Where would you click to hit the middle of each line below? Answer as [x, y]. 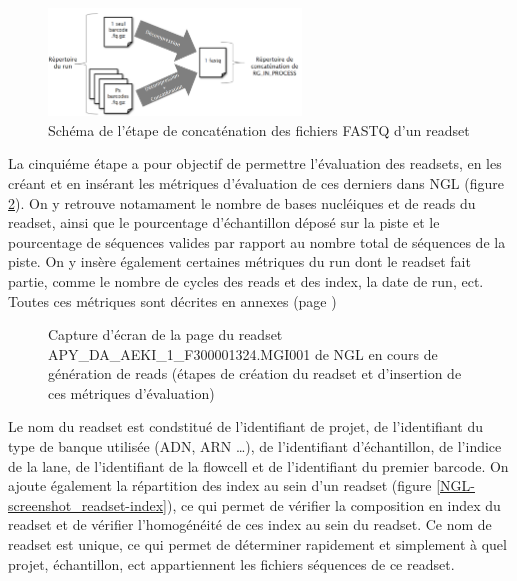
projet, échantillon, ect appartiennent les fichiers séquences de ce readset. [231, 563]
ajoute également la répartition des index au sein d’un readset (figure [220, 485]
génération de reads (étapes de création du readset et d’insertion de [255, 373]
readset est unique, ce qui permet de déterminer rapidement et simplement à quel [257, 544]
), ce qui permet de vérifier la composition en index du [333, 504]
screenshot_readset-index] [87, 504]
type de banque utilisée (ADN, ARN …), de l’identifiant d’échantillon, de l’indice [255, 446]
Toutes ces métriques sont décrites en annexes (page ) [172, 300]
